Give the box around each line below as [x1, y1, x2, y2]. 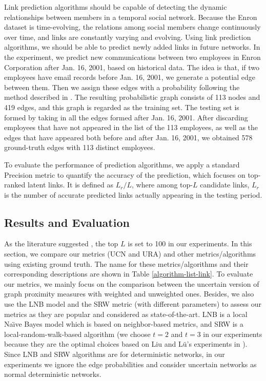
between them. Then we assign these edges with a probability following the [4, 81, 240, 92]
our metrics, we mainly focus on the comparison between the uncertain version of [4, 278, 259, 289]
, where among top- [131, 179, 193, 190]
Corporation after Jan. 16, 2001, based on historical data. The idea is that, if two [4, 61, 259, 72]
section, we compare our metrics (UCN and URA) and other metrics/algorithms [4, 248, 256, 259]
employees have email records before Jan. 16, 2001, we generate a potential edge [4, 72, 256, 82]
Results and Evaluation [4, 214, 130, 230]
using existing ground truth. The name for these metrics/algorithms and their [4, 258, 249, 269]
